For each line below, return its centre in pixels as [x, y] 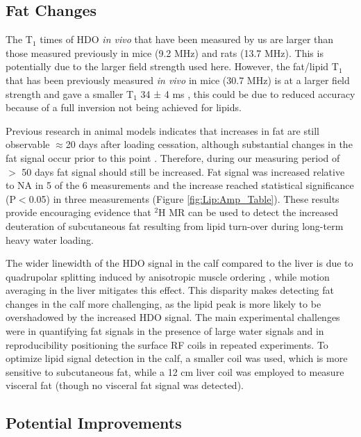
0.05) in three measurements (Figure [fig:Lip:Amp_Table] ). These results [184, 198]
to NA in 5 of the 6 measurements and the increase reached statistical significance [180, 185]
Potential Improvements [94, 423]
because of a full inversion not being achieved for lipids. [124, 107]
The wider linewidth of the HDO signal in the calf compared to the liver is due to [179, 263]
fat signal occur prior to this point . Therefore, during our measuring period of [173, 157]
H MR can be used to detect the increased [249, 212]
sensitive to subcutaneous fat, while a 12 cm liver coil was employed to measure [175, 371]
